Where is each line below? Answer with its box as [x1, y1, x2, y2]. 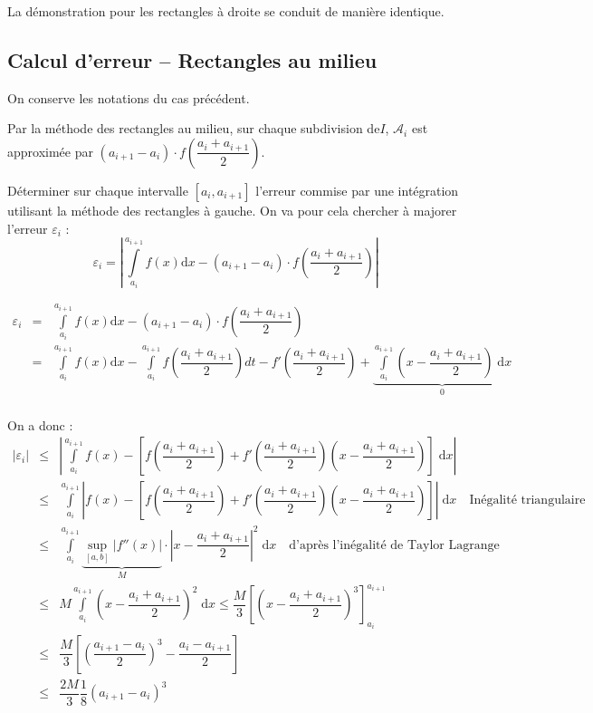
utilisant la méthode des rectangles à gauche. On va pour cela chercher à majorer [7, 200, 457, 219]
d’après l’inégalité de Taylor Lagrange [289, 538, 500, 552]
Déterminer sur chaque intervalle [7, 180, 188, 199]
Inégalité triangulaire [469, 494, 586, 507]
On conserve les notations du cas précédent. [7, 88, 250, 107]
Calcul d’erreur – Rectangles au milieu [7, 45, 378, 73]
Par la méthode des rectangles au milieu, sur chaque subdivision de [7, 119, 380, 138]
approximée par [7, 141, 93, 160]
